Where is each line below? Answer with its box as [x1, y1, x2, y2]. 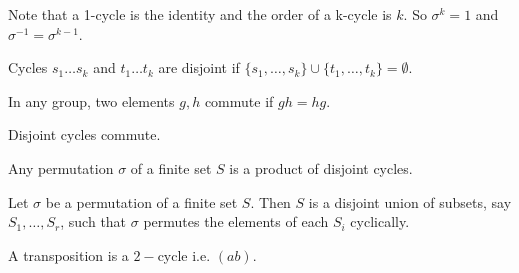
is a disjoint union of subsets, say [308, 191, 512, 212]
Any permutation [8, 157, 114, 178]
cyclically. [350, 211, 410, 232]
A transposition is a [8, 244, 129, 265]
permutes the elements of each [143, 211, 329, 232]
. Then [250, 191, 291, 212]
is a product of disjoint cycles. [229, 157, 413, 178]
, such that [60, 211, 127, 232]
